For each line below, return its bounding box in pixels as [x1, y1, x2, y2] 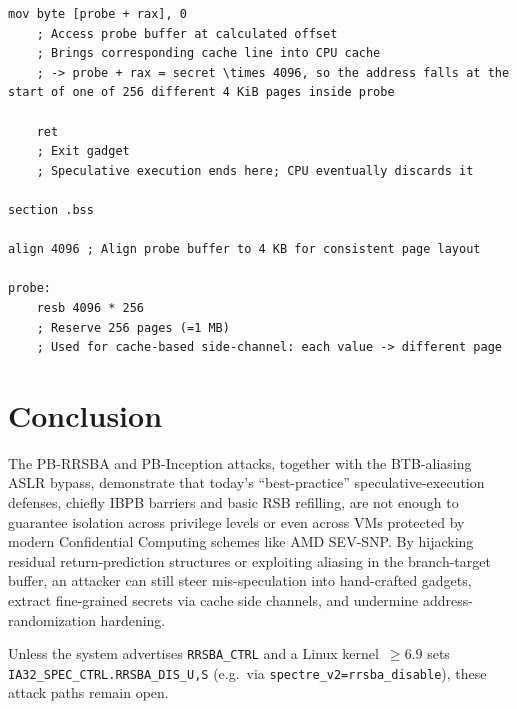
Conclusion [8, 394, 163, 435]
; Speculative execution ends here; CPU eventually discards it [36, 163, 474, 178]
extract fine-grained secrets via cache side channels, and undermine [8, 589, 419, 610]
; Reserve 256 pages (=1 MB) [36, 320, 230, 335]
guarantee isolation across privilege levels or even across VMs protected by [8, 511, 465, 532]
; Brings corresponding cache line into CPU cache [36, 46, 381, 61]
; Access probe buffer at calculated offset [36, 26, 338, 41]
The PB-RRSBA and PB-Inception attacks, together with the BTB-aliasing [8, 452, 472, 473]
